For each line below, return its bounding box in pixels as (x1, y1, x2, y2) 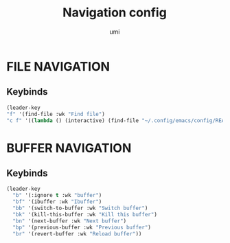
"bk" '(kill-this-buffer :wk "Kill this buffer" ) (12, 211, 157, 218)
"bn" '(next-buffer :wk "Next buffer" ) (12, 218, 127, 224)
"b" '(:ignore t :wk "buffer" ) (12, 192, 102, 199)
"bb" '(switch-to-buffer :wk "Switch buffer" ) (12, 205, 148, 211)
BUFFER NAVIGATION (6, 140, 132, 156)
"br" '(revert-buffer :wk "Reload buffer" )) (12, 230, 142, 238)
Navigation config (62, 5, 168, 21)
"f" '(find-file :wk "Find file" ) (6, 111, 106, 117)
